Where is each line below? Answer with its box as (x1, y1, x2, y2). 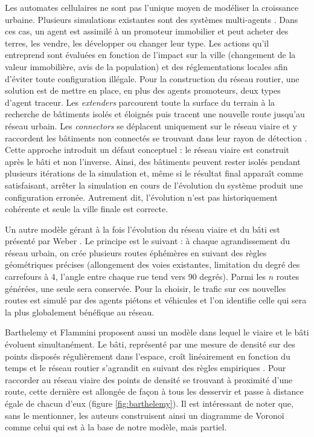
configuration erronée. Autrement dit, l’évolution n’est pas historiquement (5, 190, 278, 203)
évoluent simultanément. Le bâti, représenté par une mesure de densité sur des (5, 338, 295, 351)
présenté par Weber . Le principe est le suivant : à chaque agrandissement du (5, 235, 290, 247)
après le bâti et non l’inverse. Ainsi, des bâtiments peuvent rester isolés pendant (5, 155, 301, 167)
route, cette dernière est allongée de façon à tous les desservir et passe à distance (5, 385, 304, 398)
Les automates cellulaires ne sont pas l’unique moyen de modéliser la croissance (5, 1, 299, 13)
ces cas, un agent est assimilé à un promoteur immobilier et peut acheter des (5, 25, 289, 37)
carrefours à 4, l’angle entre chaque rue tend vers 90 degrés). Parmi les (5, 270, 266, 283)
